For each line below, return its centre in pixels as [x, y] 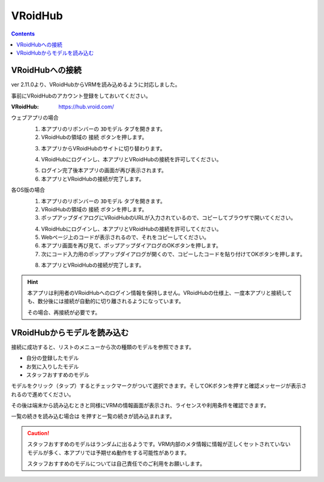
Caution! [38, 433]
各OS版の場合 [28, 190]
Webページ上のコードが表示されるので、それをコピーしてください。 [125, 237]
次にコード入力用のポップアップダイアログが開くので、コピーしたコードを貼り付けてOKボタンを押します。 [173, 254]
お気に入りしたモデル [52, 366]
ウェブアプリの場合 [35, 118]
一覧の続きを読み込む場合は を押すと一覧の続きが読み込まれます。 [93, 416]
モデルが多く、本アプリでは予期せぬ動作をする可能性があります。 [109, 453]
